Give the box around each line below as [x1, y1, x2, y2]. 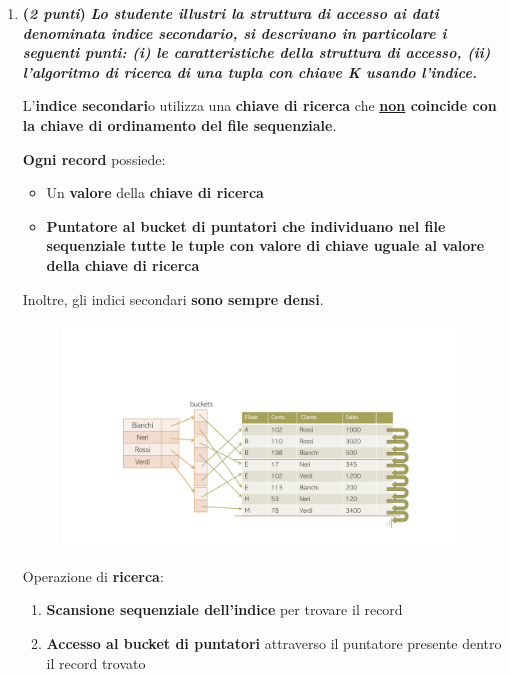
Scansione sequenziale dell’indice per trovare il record [46, 599, 403, 620]
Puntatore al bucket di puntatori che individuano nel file [46, 215, 446, 236]
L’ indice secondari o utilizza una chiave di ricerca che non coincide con [22, 95, 497, 116]
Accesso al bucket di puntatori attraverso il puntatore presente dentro [46, 633, 502, 654]
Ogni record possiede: [22, 148, 166, 169]
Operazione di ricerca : [22, 565, 164, 586]
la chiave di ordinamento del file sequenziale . [22, 114, 337, 135]
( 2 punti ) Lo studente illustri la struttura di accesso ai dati [22, 3, 439, 23]
